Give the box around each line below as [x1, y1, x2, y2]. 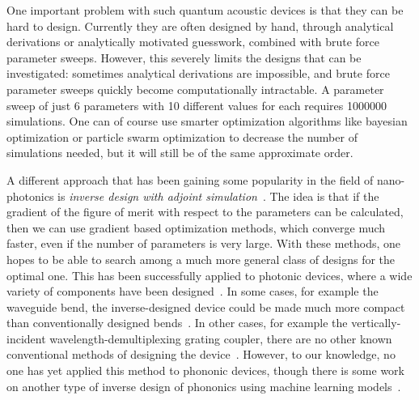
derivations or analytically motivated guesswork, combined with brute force [6, 33, 379, 50]
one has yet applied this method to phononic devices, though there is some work [6, 362, 404, 379]
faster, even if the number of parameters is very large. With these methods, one [6, 235, 401, 252]
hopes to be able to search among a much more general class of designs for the [6, 250, 396, 267]
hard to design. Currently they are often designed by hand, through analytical [6, 17, 394, 34]
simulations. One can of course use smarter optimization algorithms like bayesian [6, 113, 408, 130]
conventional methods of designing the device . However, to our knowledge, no [6, 346, 396, 363]
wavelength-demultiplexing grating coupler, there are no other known [49, 330, 392, 347]
